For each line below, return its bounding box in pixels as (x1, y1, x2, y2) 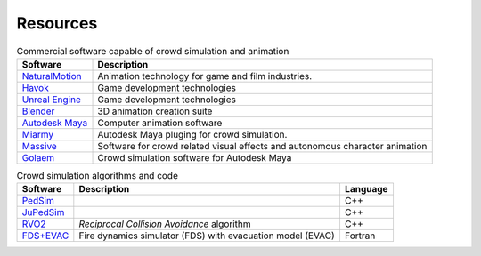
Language (344, 183, 388, 196)
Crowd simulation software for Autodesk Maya (97, 151, 292, 164)
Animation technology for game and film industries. (97, 69, 313, 82)
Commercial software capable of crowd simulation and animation (16, 44, 289, 57)
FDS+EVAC (21, 229, 69, 242)
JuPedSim (21, 206, 65, 219)
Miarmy (21, 128, 54, 140)
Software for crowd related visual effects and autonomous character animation (97, 140, 428, 152)
